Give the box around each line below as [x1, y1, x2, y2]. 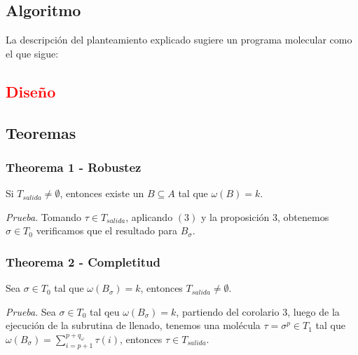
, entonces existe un [60, 186, 144, 201]
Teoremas [6, 121, 76, 143]
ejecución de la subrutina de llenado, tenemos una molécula [6, 318, 261, 333]
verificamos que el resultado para [36, 223, 177, 238]
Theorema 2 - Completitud [6, 253, 160, 270]
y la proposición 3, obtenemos [200, 209, 329, 224]
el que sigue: [6, 46, 59, 60]
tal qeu [90, 304, 120, 319]
